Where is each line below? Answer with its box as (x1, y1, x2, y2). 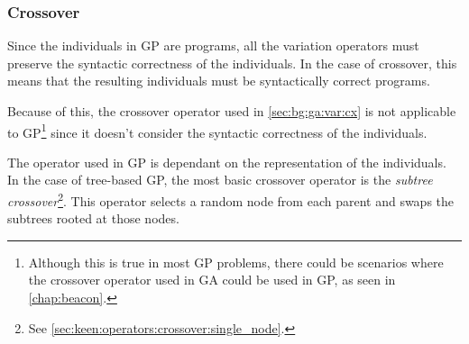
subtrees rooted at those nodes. (7, 209, 179, 228)
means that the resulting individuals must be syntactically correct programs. (7, 71, 430, 90)
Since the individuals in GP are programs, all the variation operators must (7, 36, 419, 55)
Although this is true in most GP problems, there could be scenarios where (28, 252, 444, 271)
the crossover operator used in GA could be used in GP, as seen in (28, 270, 396, 289)
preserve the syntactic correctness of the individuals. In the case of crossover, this (7, 53, 457, 72)
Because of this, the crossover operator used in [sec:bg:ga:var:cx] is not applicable (7, 102, 456, 120)
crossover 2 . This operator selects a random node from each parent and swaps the (7, 189, 455, 210)
